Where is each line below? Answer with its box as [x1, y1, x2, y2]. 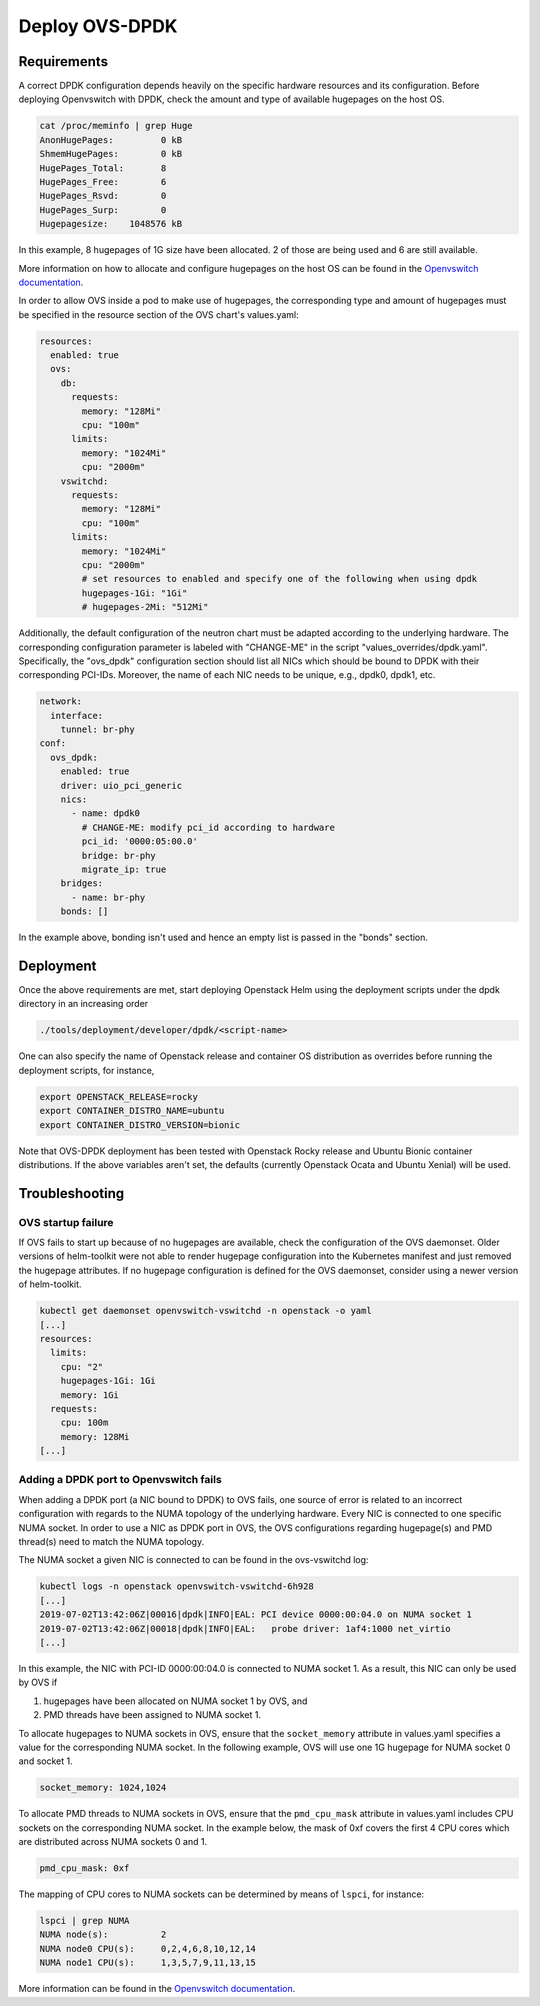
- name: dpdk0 [71, 808, 140, 819]
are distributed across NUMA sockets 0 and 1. [18, 1836, 208, 1848]
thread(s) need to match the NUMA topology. [18, 1536, 205, 1548]
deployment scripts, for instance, [18, 1064, 155, 1076]
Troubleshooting [18, 1185, 125, 1202]
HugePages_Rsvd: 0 [39, 190, 167, 202]
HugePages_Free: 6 [39, 176, 167, 187]
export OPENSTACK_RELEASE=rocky [39, 1091, 199, 1102]
